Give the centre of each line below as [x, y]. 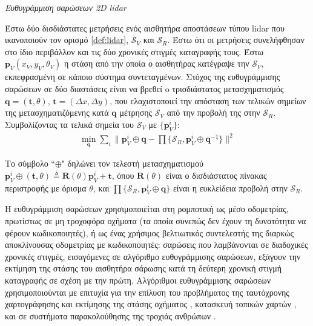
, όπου [123, 175]
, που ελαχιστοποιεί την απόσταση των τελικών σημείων [208, 100]
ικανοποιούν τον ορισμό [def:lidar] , [67, 40]
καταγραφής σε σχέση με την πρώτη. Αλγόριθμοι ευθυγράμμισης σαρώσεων [138, 280]
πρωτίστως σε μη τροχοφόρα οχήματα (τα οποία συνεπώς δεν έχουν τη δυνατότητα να [156, 221]
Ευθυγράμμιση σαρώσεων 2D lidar [66, 7]
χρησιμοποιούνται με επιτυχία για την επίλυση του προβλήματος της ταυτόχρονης [147, 292]
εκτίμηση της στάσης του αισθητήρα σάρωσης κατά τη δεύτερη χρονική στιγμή [143, 268]
